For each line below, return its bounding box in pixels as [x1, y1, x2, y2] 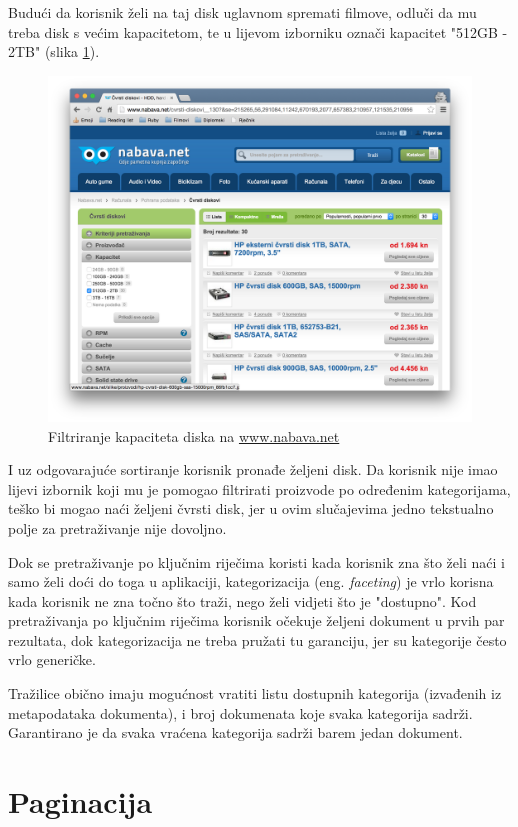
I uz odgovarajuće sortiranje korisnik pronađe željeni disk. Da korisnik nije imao [8, 459, 498, 480]
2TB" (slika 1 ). [8, 41, 100, 62]
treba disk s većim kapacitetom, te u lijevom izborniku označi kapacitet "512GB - [8, 21, 508, 42]
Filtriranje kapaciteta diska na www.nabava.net [48, 425, 340, 446]
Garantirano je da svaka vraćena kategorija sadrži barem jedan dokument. [8, 722, 463, 743]
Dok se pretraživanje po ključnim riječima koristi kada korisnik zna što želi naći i [8, 551, 505, 572]
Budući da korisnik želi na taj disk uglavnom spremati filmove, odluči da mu [8, 2, 477, 22]
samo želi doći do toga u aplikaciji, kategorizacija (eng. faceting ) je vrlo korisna [8, 571, 494, 592]
